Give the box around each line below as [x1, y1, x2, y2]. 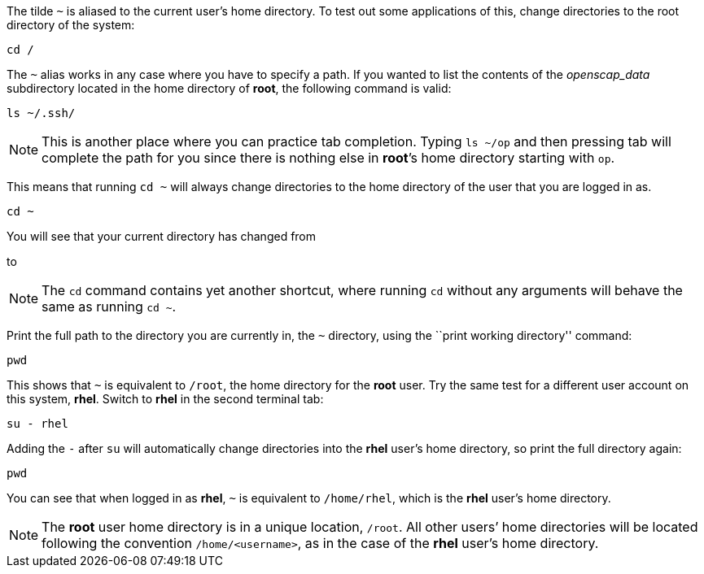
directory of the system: [7, 18, 135, 32]
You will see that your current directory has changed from [7, 229, 317, 243]
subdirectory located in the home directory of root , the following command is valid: [7, 81, 452, 95]
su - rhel [7, 417, 68, 430]
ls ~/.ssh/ [7, 107, 76, 120]
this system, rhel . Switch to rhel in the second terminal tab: [7, 392, 324, 406]
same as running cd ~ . [42, 298, 177, 315]
